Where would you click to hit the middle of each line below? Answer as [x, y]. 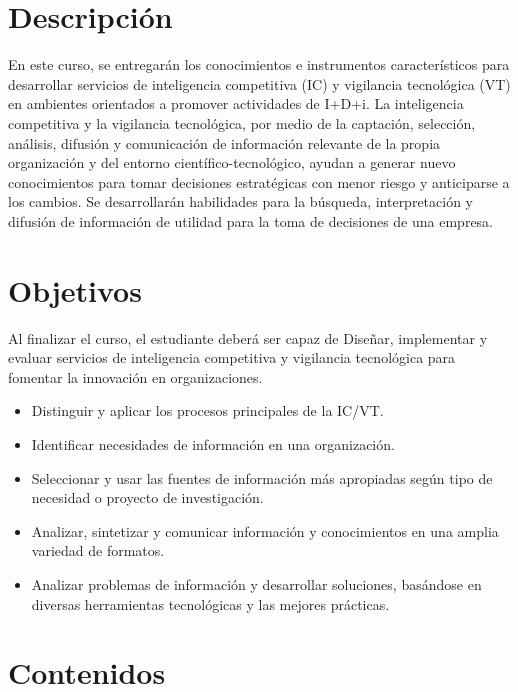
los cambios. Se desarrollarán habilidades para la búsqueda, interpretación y [240, 201]
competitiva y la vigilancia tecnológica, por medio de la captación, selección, [242, 122]
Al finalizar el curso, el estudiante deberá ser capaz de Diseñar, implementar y [248, 337]
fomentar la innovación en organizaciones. [135, 376]
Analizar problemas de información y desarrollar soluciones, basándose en [256, 583]
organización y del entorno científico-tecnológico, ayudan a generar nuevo [232, 162]
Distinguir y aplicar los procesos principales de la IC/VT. [207, 410]
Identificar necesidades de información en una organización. [213, 443]
